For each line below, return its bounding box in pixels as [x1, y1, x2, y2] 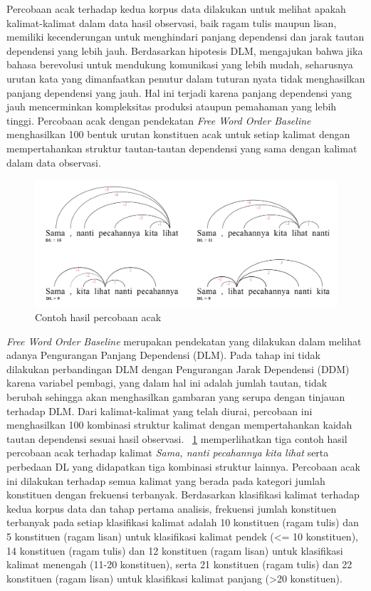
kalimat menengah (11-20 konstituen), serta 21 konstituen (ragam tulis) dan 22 [6, 557, 352, 572]
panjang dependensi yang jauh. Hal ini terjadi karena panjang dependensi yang [6, 85, 352, 100]
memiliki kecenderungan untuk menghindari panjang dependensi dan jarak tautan [6, 29, 365, 44]
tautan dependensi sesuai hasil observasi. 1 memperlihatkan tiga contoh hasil [6, 431, 348, 446]
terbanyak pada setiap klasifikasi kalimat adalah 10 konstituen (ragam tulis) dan [6, 515, 359, 530]
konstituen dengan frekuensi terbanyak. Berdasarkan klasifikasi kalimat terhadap [6, 487, 360, 502]
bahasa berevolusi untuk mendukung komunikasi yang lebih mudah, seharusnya [6, 57, 353, 72]
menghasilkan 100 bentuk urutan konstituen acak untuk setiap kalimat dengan [6, 127, 350, 142]
